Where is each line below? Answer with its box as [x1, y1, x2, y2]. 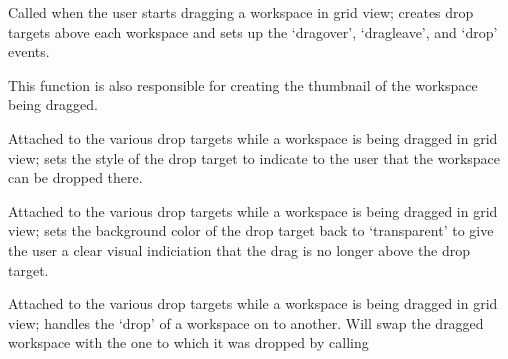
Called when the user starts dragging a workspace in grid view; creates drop [8, 2, 474, 22]
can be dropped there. [8, 167, 143, 188]
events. [8, 41, 50, 62]
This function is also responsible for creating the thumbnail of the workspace [8, 74, 478, 95]
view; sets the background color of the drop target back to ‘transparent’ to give [8, 220, 494, 241]
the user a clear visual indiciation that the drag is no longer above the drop [8, 239, 471, 260]
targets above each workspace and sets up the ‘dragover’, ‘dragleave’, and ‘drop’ [8, 21, 498, 42]
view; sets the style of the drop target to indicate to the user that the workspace [8, 147, 501, 168]
